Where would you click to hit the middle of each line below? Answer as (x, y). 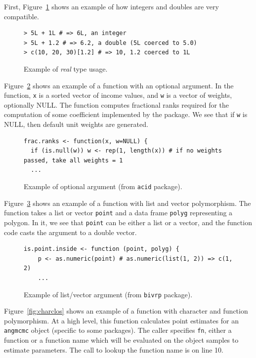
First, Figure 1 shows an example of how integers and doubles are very (111, 6)
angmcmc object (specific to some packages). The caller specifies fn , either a (118, 330)
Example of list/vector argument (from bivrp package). (108, 294)
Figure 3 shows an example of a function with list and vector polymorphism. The (128, 203)
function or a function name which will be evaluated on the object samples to (121, 340)
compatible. (21, 16)
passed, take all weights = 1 (73, 160)
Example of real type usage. (66, 68)
